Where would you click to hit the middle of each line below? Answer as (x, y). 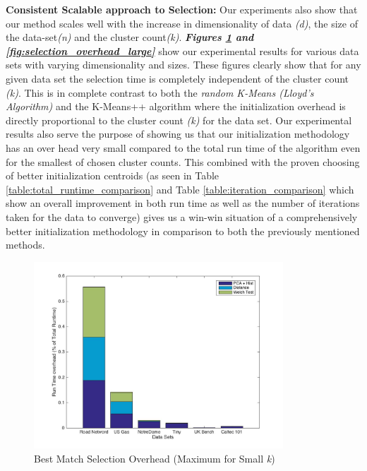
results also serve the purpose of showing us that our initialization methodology (178, 134)
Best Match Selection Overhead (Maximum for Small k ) (155, 458)
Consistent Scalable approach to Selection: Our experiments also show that (182, 9)
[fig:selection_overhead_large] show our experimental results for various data (182, 50)
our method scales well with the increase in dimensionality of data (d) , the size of (182, 23)
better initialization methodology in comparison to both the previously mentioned (183, 231)
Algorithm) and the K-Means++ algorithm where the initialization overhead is (176, 106)
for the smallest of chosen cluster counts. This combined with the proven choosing (183, 161)
